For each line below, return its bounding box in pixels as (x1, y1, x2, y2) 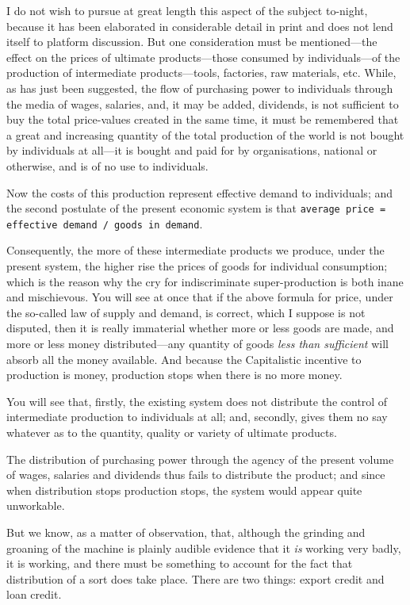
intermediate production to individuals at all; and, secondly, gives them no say (6, 408, 388, 425)
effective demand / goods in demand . (6, 215, 203, 232)
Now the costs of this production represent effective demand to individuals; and (6, 184, 393, 201)
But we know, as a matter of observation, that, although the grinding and (6, 523, 366, 540)
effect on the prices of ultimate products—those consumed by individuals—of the (6, 48, 400, 65)
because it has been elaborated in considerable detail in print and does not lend (6, 17, 393, 34)
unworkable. (6, 497, 65, 514)
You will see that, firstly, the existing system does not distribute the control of (6, 392, 388, 409)
